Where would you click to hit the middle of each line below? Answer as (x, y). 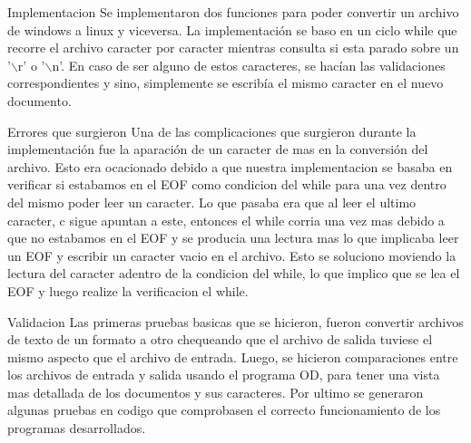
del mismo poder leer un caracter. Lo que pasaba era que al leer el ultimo (212, 202)
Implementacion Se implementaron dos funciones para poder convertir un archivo (233, 12)
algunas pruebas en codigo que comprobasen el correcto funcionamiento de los (224, 410)
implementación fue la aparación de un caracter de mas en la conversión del (218, 149)
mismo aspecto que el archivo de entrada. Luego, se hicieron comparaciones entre (233, 356)
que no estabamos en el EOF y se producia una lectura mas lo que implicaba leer (233, 238)
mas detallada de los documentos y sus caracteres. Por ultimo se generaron (216, 392)
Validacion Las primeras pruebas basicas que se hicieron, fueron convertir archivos (235, 321)
